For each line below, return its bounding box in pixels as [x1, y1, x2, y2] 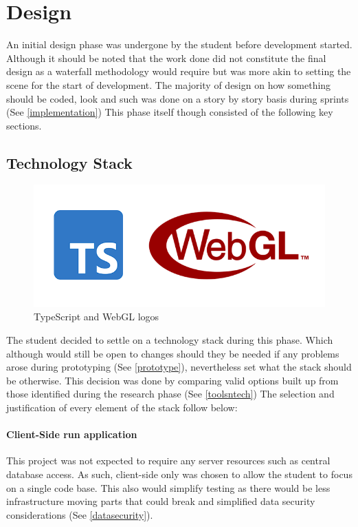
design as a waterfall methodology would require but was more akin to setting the [6, 64, 351, 79]
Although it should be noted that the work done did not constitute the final [6, 50, 326, 65]
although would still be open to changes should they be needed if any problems [6, 346, 339, 360]
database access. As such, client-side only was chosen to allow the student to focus [6, 466, 353, 481]
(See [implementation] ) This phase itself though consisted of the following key [6, 105, 333, 119]
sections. [6, 118, 42, 132]
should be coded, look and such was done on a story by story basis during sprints [6, 91, 349, 105]
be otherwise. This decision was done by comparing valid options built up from [6, 373, 339, 387]
